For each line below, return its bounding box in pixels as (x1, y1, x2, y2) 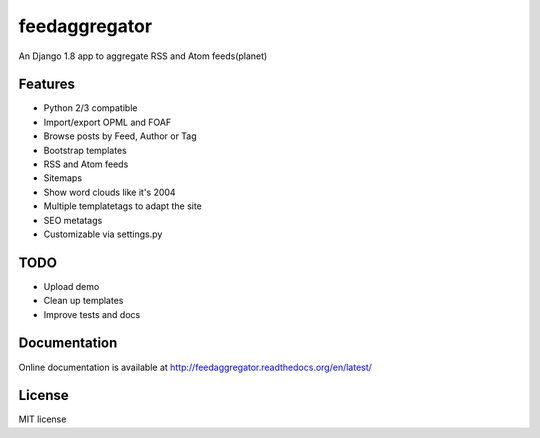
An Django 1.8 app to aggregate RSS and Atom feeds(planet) (18, 50, 268, 62)
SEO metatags (43, 214, 103, 226)
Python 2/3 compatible (43, 102, 138, 114)
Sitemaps (43, 172, 83, 184)
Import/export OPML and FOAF (43, 116, 172, 128)
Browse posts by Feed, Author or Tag (43, 130, 197, 142)
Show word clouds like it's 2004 (43, 186, 176, 198)
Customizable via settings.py (43, 228, 163, 240)
